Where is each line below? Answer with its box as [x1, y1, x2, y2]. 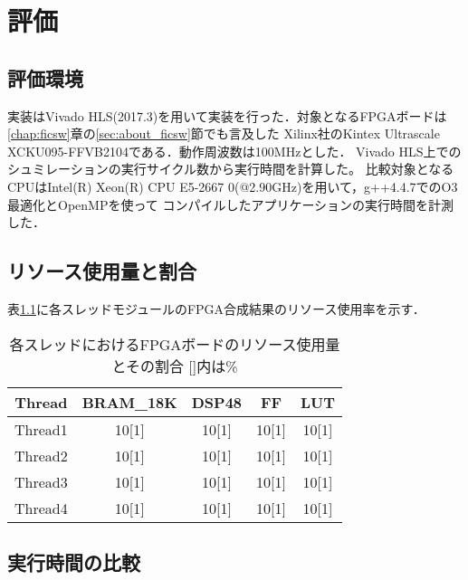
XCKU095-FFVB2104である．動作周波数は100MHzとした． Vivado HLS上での [7, 141, 462, 160]
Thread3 [14, 471, 68, 492]
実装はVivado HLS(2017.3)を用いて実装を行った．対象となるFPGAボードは [7, 106, 447, 125]
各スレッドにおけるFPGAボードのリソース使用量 [9, 333, 340, 355]
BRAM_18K [81, 391, 177, 413]
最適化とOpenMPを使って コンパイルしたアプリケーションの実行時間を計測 [7, 195, 454, 214]
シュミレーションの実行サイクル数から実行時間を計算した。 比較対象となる [7, 159, 454, 178]
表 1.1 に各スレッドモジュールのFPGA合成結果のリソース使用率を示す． [7, 299, 425, 318]
